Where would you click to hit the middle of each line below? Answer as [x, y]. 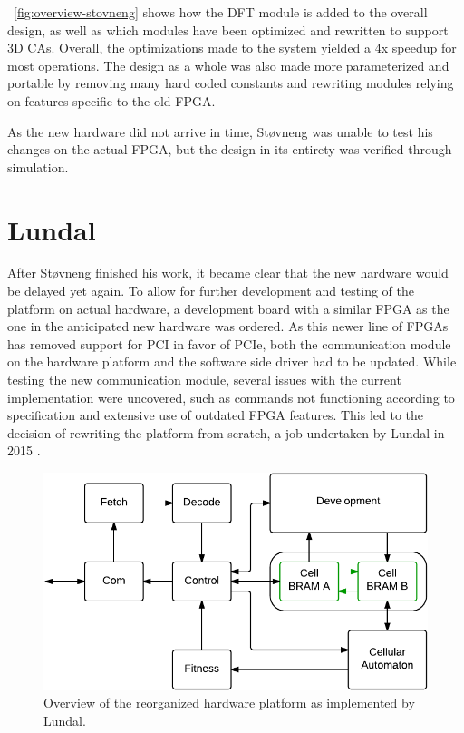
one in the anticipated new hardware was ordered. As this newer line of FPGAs [228, 326]
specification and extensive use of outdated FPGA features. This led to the [216, 415]
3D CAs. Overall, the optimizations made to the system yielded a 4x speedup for [232, 48]
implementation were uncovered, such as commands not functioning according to [231, 397]
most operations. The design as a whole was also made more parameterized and [228, 65]
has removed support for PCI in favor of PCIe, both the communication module [229, 343]
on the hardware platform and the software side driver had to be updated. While [232, 362]
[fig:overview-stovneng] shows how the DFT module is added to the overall [221, 12]
